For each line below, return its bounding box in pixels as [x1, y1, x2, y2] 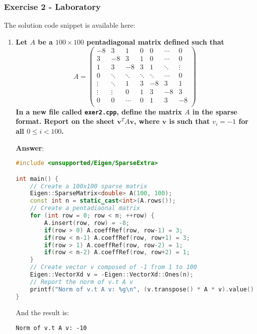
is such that [169, 116, 210, 126]
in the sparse [192, 106, 238, 116]
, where [133, 116, 160, 126]
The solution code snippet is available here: [4, 20, 135, 30]
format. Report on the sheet [15, 116, 115, 126]
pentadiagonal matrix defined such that [86, 36, 224, 47]
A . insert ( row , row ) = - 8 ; [44, 219, 130, 226]
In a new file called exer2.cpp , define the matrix [15, 106, 182, 116]
